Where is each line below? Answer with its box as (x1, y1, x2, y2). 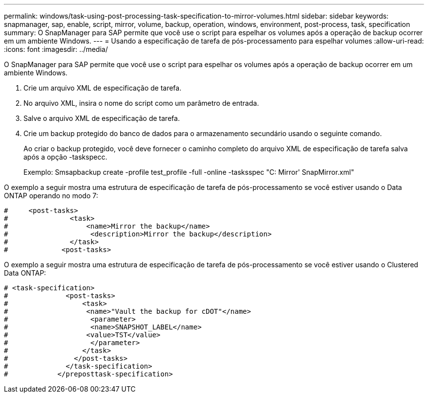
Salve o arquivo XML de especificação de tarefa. (23, 114, 180, 122)
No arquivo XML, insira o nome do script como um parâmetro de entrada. (23, 99, 259, 107)
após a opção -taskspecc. (23, 153, 107, 161)
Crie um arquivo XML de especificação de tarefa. (23, 84, 182, 92)
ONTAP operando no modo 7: (4, 191, 98, 200)
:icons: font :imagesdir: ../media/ (4, 45, 108, 53)
